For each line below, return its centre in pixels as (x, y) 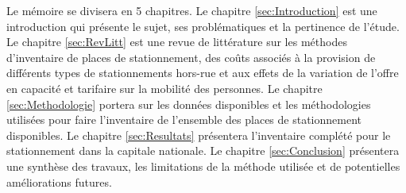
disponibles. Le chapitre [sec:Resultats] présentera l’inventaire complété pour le (199, 135)
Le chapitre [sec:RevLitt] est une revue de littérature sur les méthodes (177, 42)
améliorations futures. (59, 181)
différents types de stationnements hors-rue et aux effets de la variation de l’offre (203, 73)
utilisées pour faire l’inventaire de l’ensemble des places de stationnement (184, 120)
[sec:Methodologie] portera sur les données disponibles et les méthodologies (189, 104)
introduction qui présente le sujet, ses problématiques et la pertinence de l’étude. (203, 26)
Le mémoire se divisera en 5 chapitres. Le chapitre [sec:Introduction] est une (192, 10)
